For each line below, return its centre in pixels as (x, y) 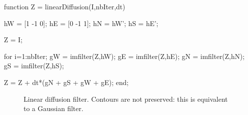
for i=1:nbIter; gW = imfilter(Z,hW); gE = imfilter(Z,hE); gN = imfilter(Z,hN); (124, 56)
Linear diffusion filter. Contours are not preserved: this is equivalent (126, 99)
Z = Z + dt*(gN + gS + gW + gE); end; (66, 82)
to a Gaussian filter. (54, 108)
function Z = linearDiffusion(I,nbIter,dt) (65, 6)
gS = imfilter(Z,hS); (34, 66)
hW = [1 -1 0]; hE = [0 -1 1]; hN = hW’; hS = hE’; (81, 23)
